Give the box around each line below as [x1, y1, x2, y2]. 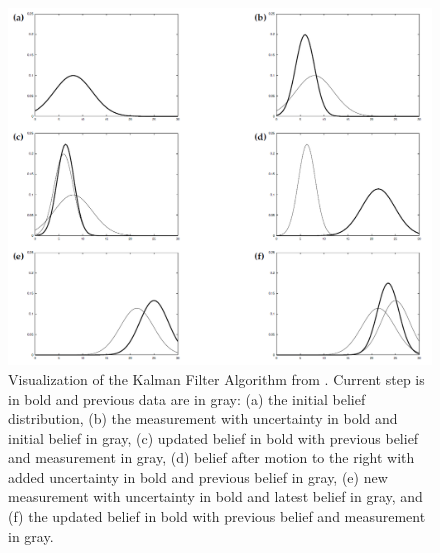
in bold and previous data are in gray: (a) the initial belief [8, 388, 366, 409]
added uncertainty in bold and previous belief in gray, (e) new [8, 466, 388, 487]
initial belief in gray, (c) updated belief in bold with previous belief [8, 427, 419, 448]
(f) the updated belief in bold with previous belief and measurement [8, 506, 426, 527]
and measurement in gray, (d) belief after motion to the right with [8, 447, 415, 468]
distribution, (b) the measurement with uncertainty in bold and [8, 408, 398, 429]
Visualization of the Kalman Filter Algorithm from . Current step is [8, 368, 425, 389]
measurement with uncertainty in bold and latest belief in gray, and [8, 486, 423, 507]
